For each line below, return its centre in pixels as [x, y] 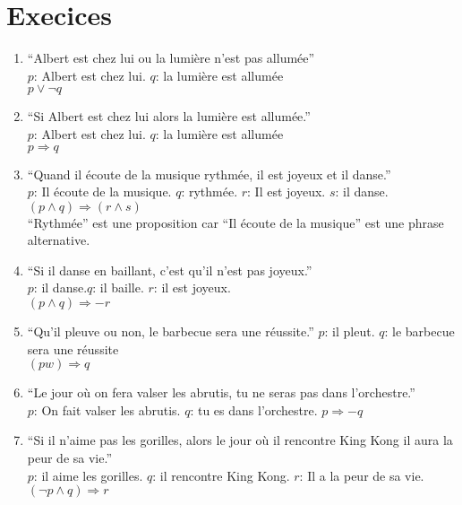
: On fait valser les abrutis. [107, 409]
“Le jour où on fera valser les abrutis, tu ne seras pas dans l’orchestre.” [221, 392]
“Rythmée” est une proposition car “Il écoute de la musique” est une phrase [235, 222]
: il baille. [118, 287]
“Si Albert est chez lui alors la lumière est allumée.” [169, 116]
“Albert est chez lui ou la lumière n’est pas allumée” [171, 58]
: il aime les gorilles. [88, 475]
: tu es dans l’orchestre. [254, 409]
